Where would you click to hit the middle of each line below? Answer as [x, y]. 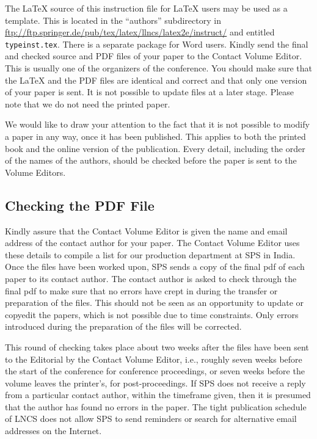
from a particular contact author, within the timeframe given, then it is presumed [158, 395]
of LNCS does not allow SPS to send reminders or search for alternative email [151, 419]
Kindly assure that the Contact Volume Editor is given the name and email [146, 230]
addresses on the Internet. [53, 431]
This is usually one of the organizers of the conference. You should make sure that [159, 68]
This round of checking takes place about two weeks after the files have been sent [157, 346]
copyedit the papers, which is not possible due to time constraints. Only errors [152, 314]
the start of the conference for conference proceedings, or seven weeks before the [155, 371]
